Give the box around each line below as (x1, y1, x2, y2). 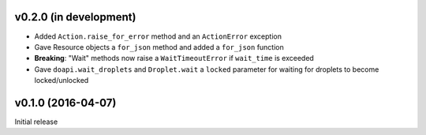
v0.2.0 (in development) (14, 10, 136, 24)
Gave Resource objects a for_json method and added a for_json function (34, 42, 284, 51)
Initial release (14, 117, 58, 126)
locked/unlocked (34, 76, 89, 85)
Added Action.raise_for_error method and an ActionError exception (34, 32, 282, 41)
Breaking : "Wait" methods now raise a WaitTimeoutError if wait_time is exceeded (34, 54, 315, 63)
